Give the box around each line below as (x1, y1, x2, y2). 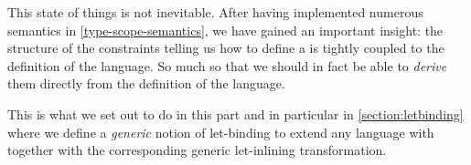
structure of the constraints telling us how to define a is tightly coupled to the (7, 38, 444, 57)
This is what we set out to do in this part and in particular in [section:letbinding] (7, 104, 464, 123)
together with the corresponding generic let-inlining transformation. (7, 140, 387, 160)
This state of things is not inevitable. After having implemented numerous (7, 3, 423, 21)
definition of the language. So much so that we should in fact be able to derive (7, 56, 447, 75)
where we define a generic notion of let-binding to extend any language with (7, 122, 434, 141)
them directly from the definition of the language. (7, 74, 285, 93)
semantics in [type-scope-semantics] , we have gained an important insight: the (7, 20, 444, 39)
